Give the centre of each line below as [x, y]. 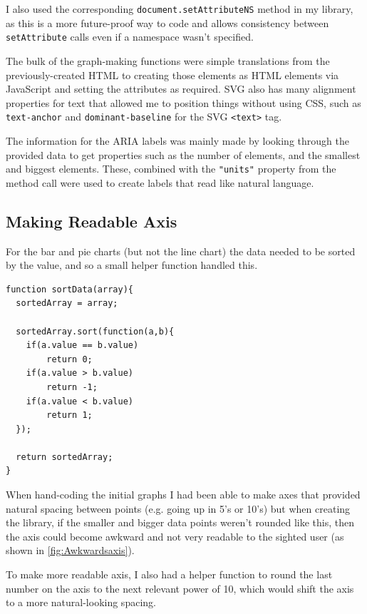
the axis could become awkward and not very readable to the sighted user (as [175, 536]
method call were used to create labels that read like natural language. [160, 182]
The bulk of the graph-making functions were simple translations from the [168, 60]
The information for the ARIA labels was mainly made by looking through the [177, 140]
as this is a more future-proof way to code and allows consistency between [167, 22]
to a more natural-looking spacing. [81, 602]
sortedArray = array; [67, 303]
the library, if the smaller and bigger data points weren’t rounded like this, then [180, 522]
